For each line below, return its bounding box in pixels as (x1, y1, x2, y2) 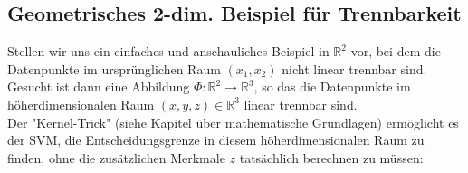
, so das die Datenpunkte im (253, 77, 411, 96)
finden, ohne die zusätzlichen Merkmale (7, 148, 225, 167)
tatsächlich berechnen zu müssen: (239, 148, 424, 167)
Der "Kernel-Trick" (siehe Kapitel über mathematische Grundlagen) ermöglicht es (7, 112, 459, 131)
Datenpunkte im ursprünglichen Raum (7, 59, 221, 78)
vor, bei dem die (350, 42, 441, 61)
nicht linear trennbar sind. (282, 59, 427, 78)
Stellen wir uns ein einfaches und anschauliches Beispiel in (7, 42, 330, 61)
